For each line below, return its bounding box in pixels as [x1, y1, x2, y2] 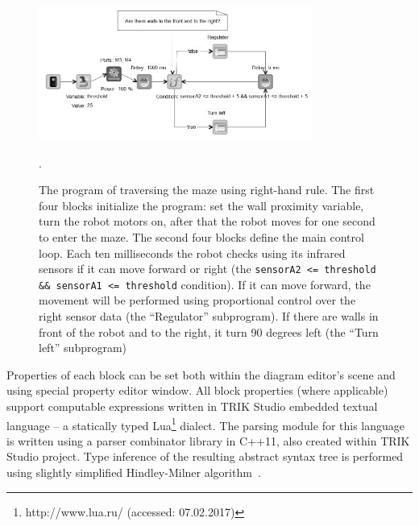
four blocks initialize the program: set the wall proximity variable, [39, 197, 364, 213]
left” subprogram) [39, 339, 127, 356]
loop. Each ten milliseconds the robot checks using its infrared [39, 244, 346, 261]
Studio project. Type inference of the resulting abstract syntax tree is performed [6, 448, 404, 465]
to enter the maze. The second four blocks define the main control [39, 228, 364, 245]
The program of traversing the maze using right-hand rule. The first [39, 181, 375, 198]
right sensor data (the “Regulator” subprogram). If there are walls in [39, 308, 379, 325]
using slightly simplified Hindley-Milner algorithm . [6, 464, 261, 481]
